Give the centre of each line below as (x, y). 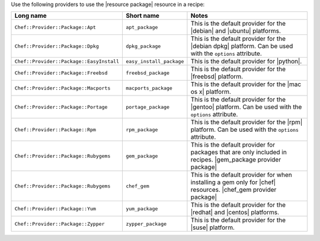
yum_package (142, 209)
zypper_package (146, 223)
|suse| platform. (213, 227)
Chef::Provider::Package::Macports (63, 88)
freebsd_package (148, 73)
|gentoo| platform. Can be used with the (246, 107)
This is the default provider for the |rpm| (247, 122)
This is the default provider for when (241, 175)
